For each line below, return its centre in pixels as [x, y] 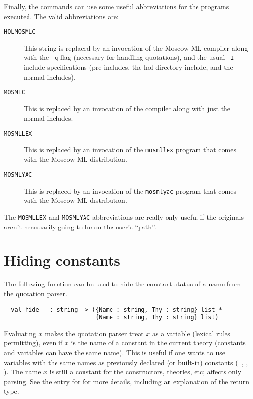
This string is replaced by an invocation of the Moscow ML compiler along [136, 47]
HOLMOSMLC [20, 32]
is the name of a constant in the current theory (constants [158, 343]
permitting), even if [33, 343]
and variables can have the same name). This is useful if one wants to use [115, 352]
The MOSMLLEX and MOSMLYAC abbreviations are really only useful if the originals [124, 216]
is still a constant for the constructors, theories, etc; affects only [145, 372]
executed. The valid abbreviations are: [61, 16]
